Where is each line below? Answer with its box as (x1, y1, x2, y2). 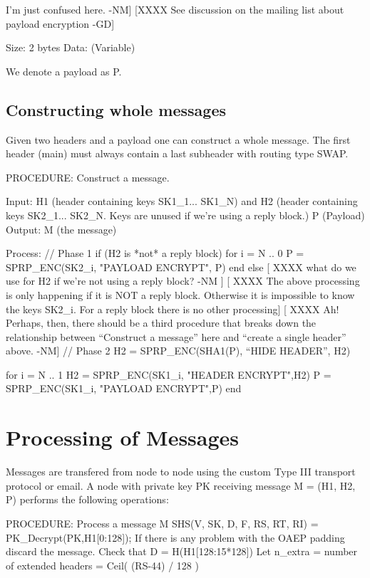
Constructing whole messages (6, 98, 227, 120)
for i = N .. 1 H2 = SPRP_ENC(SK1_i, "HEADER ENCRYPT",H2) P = (6, 367, 332, 382)
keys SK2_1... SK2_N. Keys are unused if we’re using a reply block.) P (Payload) (6, 207, 365, 222)
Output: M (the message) (6, 221, 117, 236)
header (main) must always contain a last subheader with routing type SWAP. (6, 146, 349, 161)
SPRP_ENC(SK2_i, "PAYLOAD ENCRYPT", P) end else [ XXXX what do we (6, 259, 356, 274)
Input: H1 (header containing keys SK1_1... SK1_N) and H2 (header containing (6, 194, 358, 209)
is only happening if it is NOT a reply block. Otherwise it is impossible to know (6, 287, 355, 302)
